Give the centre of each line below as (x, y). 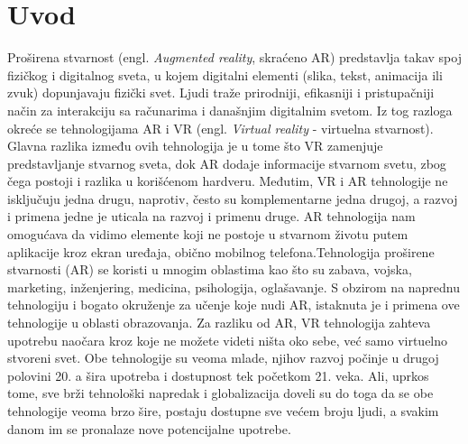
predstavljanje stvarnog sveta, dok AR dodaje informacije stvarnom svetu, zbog (227, 163)
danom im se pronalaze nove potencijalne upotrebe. (149, 428)
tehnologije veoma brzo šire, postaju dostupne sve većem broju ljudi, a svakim (223, 411)
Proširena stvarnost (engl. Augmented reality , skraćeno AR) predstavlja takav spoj (234, 57)
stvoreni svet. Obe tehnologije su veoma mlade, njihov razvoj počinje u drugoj (223, 358)
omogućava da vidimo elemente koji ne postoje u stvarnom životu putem (208, 234)
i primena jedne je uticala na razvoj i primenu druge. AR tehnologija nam (211, 216)
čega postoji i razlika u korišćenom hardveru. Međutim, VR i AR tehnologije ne (228, 181)
